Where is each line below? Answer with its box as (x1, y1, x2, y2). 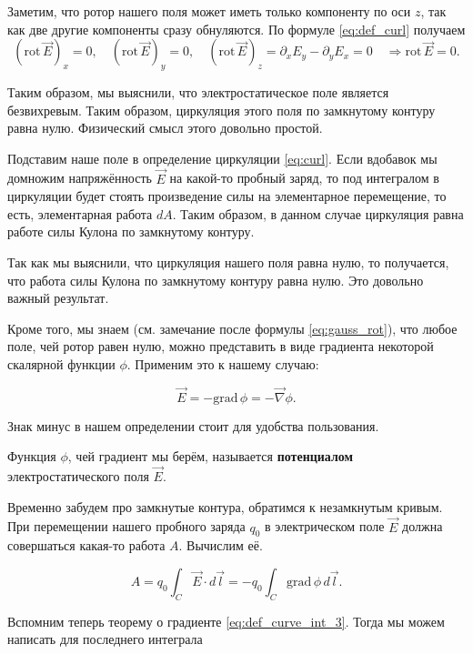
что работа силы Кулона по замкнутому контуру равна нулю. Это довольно (7, 270, 424, 289)
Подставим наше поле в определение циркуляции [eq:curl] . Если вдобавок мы (7, 148, 438, 167)
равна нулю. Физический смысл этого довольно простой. (7, 118, 323, 137)
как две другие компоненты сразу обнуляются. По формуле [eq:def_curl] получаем (7, 19, 466, 38)
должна (402, 517, 443, 536)
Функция (7, 447, 56, 466)
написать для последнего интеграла (7, 629, 203, 649)
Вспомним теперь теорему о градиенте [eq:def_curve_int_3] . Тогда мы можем (7, 611, 445, 630)
